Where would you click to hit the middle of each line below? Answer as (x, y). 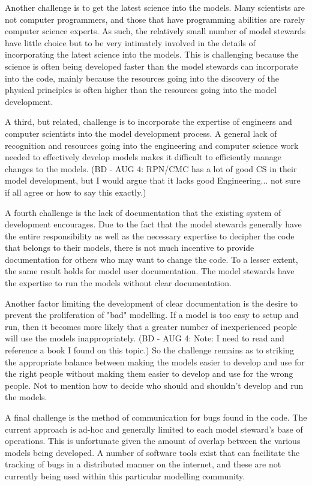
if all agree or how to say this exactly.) (76, 192)
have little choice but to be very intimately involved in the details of (130, 42)
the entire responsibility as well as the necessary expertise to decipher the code (150, 235)
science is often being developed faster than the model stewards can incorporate (151, 66)
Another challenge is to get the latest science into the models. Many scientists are (155, 7)
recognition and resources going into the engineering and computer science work (152, 145)
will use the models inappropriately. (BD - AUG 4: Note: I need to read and (145, 338)
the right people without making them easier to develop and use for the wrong (149, 373)
